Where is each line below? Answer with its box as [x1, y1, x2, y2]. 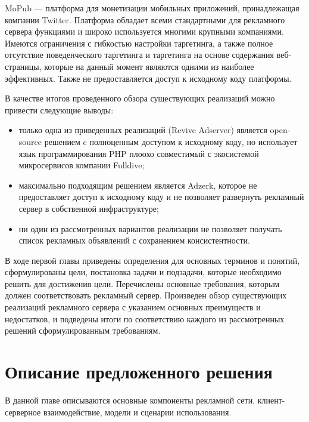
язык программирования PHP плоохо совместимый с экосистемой [18, 147, 259, 159]
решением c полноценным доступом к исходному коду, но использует [44, 135, 298, 147]
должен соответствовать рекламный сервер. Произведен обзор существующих [5, 289, 287, 301]
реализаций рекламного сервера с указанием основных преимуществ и [5, 301, 261, 313]
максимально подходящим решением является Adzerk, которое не [18, 178, 257, 191]
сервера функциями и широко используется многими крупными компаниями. [5, 25, 284, 38]
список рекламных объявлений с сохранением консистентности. [18, 234, 250, 247]
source [18, 135, 42, 147]
